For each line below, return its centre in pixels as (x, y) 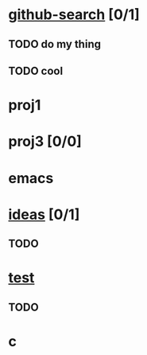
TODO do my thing (55, 44)
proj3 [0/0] (45, 142)
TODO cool (36, 70)
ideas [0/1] (44, 215)
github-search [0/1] (74, 15)
